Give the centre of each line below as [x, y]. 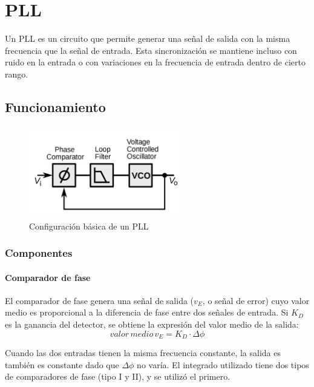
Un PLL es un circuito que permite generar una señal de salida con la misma [148, 38]
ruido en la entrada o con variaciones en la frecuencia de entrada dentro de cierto [155, 62]
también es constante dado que [62, 364]
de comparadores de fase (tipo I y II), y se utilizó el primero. [118, 376]
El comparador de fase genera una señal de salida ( [100, 300]
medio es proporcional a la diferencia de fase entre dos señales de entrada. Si [147, 312]
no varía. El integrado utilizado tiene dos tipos [223, 364]
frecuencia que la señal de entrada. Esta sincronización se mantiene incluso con [151, 50]
